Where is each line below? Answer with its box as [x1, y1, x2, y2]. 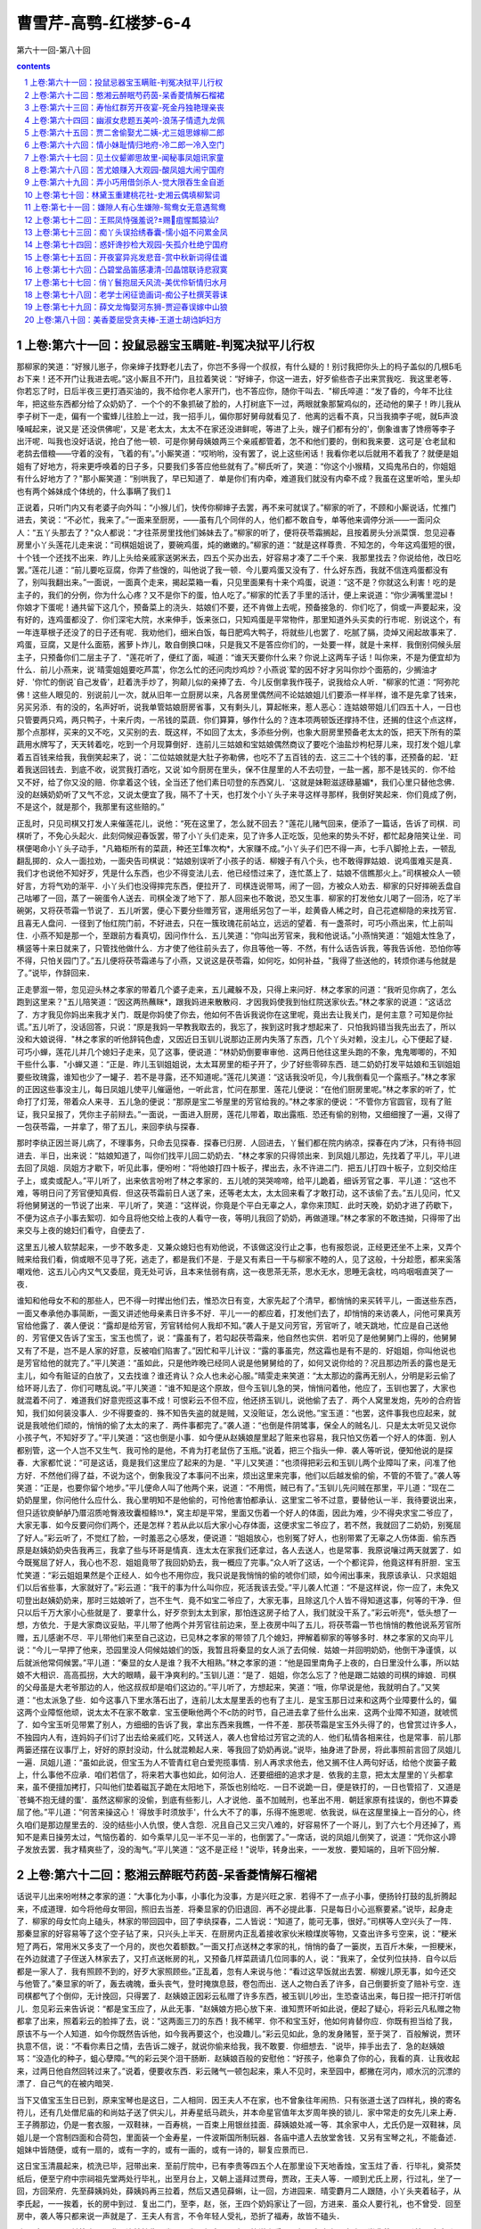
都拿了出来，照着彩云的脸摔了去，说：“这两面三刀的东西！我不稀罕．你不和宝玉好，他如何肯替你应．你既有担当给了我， [16, 2016, 458, 2027]
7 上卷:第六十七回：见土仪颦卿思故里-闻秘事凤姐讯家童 [24, 152, 224, 162]
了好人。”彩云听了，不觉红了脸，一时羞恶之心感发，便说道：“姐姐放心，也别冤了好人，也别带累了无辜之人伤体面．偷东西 [16, 1532, 457, 1542]
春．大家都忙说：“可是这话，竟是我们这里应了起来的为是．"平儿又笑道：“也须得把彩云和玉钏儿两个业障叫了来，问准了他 [16, 1458, 456, 1468]
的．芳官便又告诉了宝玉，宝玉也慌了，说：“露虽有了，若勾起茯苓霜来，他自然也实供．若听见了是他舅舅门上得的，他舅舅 [16, 1333, 458, 1344]
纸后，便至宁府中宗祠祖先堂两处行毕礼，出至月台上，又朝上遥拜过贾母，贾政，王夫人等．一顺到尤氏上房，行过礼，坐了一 [16, 2173, 461, 2184]
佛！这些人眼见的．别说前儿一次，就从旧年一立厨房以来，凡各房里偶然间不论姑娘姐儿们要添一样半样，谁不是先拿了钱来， [16, 689, 461, 700]
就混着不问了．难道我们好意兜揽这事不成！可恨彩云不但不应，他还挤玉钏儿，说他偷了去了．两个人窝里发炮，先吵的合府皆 [16, 1395, 461, 1406]
